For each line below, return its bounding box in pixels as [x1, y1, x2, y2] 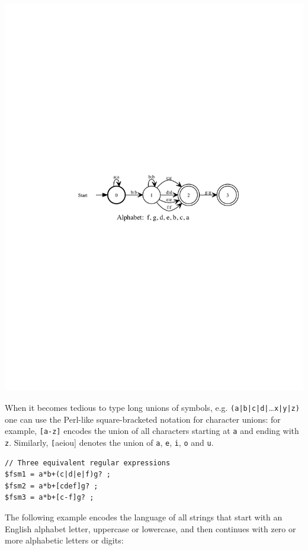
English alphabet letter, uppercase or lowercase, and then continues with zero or [5, 522, 296, 535]
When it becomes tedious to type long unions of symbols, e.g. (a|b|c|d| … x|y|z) [5, 401, 300, 414]
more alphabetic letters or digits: [5, 534, 124, 546]
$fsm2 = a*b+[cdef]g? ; [5, 481, 98, 490]
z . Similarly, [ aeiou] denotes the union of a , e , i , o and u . [5, 436, 214, 448]
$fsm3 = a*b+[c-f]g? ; [5, 493, 94, 502]
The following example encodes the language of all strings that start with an [5, 510, 283, 523]
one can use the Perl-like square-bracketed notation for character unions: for [5, 413, 281, 425]
